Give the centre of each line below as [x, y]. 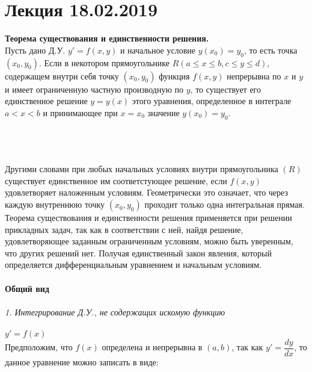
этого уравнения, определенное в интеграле [212, 101]
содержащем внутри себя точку [62, 76]
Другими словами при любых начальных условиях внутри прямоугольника [142, 169]
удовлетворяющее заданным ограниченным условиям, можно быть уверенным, [149, 241]
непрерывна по [254, 76]
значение [164, 112]
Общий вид [27, 288]
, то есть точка [271, 50]
